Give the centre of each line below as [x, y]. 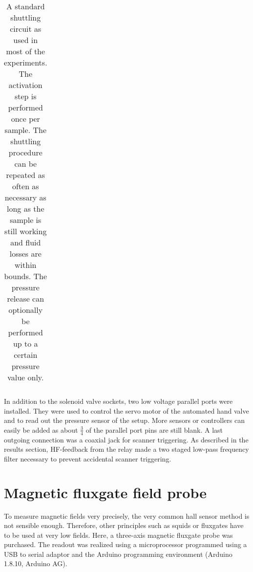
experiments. [26, 62]
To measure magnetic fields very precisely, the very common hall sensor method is [127, 516]
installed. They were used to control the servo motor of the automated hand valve [126, 410]
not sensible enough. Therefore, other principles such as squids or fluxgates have [124, 525]
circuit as [26, 29]
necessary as [25, 197]
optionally [26, 310]
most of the [26, 51]
